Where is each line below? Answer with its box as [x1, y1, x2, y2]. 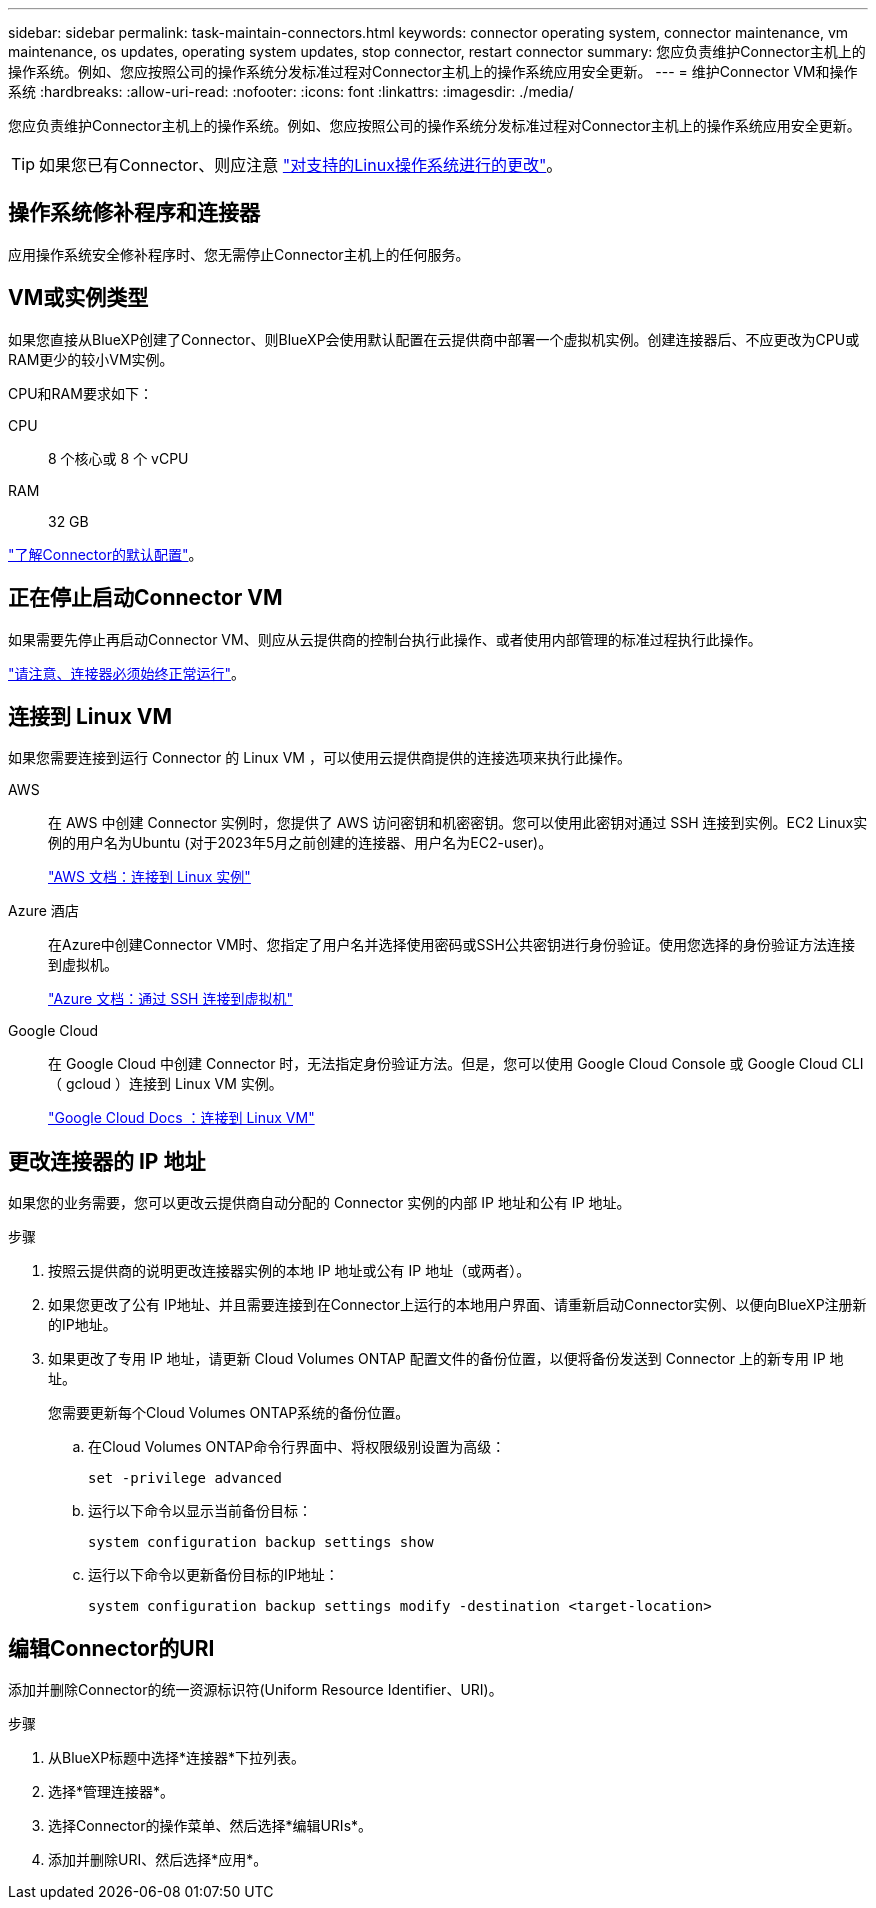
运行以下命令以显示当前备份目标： [88, 1502, 312, 1520]
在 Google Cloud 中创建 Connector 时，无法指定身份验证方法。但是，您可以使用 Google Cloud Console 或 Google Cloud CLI [48, 1055, 864, 1073]
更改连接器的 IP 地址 [8, 1148, 206, 1174]
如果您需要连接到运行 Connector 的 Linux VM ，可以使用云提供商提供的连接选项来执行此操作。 [8, 749, 631, 767]
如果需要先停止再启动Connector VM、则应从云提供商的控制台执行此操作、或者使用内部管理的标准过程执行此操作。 [8, 630, 762, 648]
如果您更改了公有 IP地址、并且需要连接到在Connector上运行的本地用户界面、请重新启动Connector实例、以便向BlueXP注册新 [48, 1296, 867, 1314]
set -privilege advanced [88, 1470, 282, 1487]
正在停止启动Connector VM [8, 585, 283, 611]
